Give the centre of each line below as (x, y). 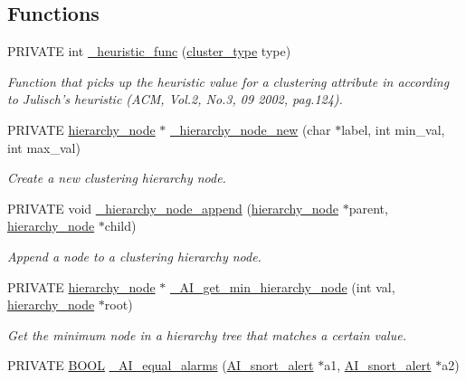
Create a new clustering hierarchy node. (117, 178)
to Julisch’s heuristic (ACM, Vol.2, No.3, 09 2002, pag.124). (175, 99)
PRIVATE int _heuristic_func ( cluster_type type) (149, 51)
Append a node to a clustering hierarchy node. (134, 256)
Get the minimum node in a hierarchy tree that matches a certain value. (207, 334)
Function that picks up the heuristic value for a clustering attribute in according (228, 81)
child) (120, 226)
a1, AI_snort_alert (378, 365)
